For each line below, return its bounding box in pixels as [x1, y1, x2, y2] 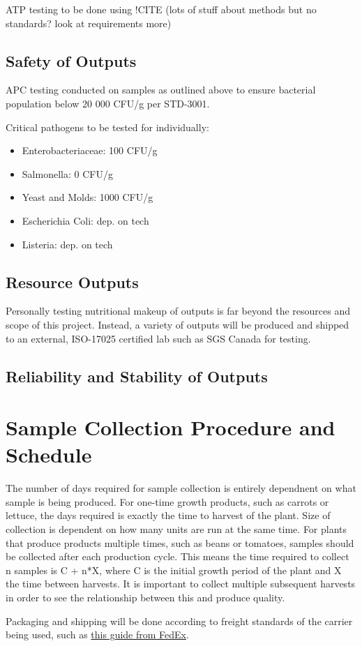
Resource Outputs [6, 271, 139, 292]
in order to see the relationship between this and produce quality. [6, 589, 285, 604]
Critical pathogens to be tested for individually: [6, 119, 209, 134]
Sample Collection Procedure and [6, 413, 335, 442]
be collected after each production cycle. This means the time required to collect [6, 549, 349, 564]
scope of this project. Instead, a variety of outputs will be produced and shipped [6, 317, 349, 331]
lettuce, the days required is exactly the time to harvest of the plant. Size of [6, 508, 331, 523]
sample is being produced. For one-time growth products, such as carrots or [6, 494, 329, 509]
